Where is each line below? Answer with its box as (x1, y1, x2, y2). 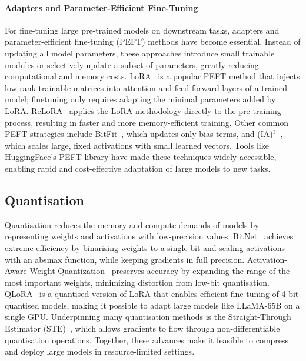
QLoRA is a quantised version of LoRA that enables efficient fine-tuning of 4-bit (5, 288, 299, 300)
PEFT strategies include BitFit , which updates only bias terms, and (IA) (5, 128, 273, 140)
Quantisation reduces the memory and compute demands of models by (5, 218, 260, 230)
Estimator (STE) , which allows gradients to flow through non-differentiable (5, 322, 280, 335)
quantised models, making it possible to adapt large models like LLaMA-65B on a (5, 299, 300, 311)
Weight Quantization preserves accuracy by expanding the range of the (29, 265, 290, 277)
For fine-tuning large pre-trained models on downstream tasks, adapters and (5, 24, 280, 36)
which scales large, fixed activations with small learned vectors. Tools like (5, 139, 269, 151)
